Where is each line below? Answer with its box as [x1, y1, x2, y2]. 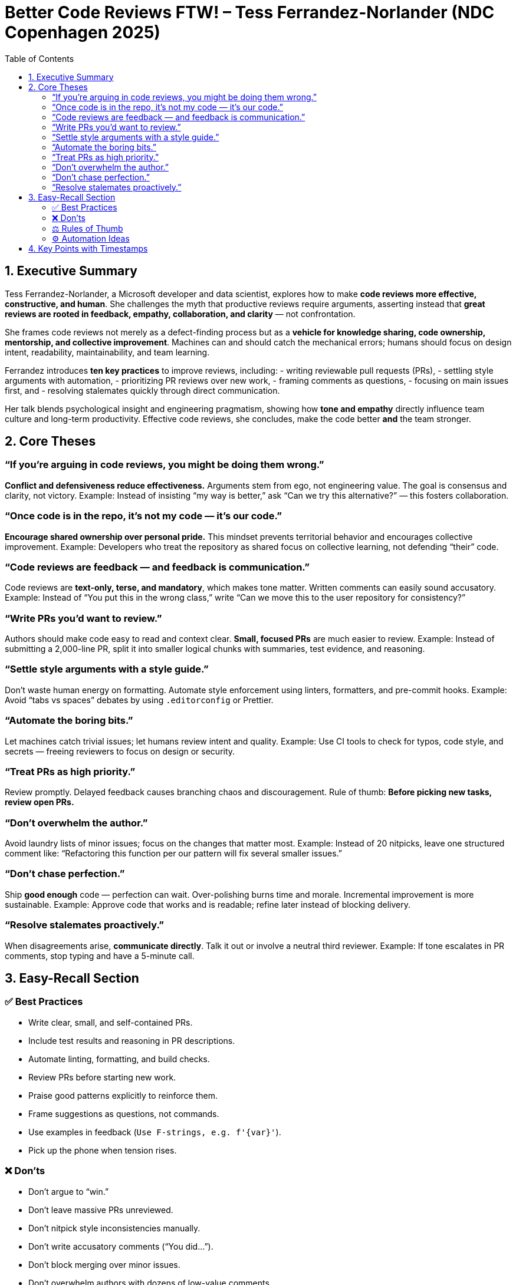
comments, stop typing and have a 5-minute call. [5, 950, 195, 961]
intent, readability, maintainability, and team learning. [5, 347, 210, 357]
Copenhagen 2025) [5, 22, 160, 42]
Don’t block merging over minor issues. [28, 1259, 180, 1270]
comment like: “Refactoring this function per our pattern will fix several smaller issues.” [5, 848, 342, 859]
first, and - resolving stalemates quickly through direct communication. [5, 385, 280, 396]
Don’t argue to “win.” [28, 1186, 109, 1197]
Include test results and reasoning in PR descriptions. [28, 1035, 235, 1046]
